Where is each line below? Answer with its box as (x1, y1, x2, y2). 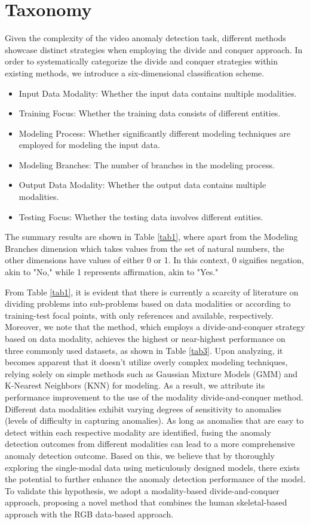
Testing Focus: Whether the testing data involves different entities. (19, 210, 263, 223)
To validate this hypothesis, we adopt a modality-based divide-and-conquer (5, 484, 280, 497)
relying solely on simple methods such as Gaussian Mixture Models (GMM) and (5, 367, 298, 380)
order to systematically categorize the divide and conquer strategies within (5, 55, 278, 67)
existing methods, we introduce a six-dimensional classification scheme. (5, 66, 265, 79)
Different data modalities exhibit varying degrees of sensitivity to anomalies (5, 402, 282, 415)
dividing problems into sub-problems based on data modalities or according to (5, 297, 291, 310)
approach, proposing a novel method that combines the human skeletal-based (5, 496, 287, 508)
